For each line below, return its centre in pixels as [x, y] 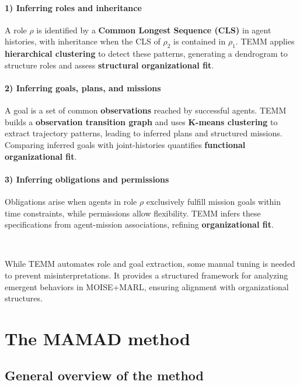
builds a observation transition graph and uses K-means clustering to [141, 121]
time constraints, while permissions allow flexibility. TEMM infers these [133, 213]
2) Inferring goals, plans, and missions [83, 87]
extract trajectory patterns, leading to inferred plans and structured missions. [144, 133]
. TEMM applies [265, 41]
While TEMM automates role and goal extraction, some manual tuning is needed [150, 264]
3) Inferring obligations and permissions [87, 179]
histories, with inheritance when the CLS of [83, 41]
